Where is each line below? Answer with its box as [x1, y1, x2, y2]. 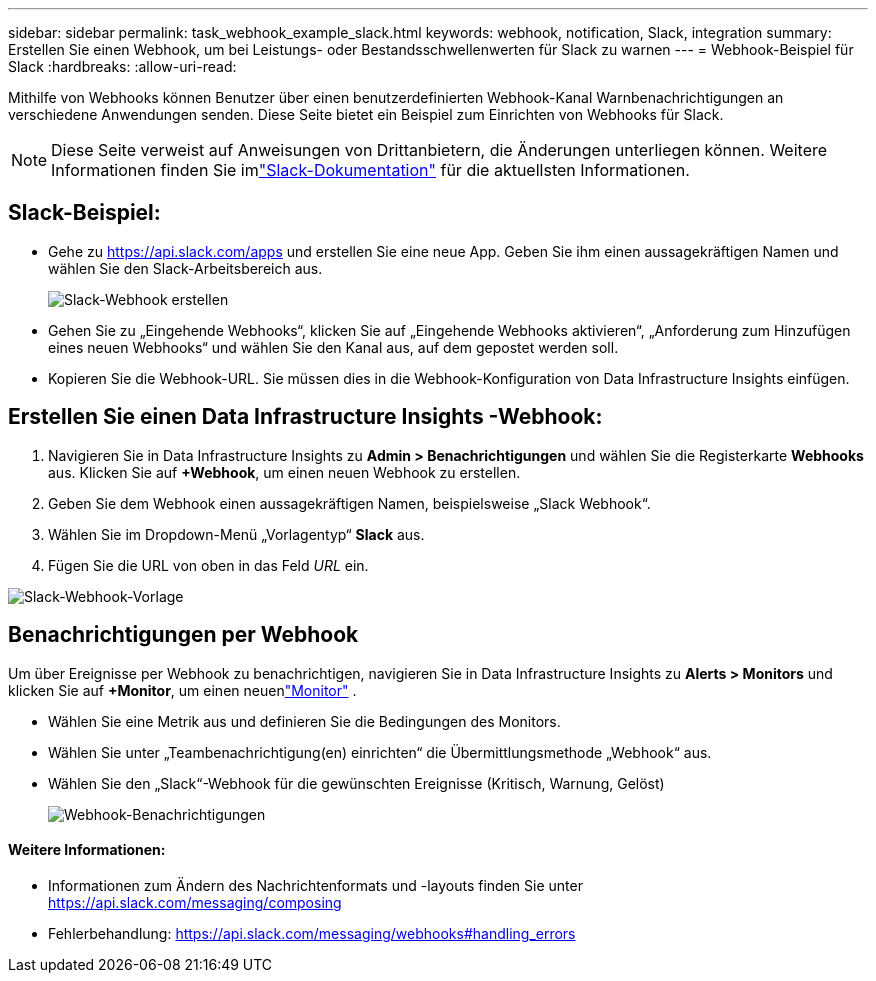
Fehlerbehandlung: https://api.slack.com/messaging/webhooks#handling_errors [48, 924, 576, 942]
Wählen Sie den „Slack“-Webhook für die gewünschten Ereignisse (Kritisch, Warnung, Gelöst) [48, 774, 665, 792]
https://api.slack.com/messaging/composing [48, 893, 342, 911]
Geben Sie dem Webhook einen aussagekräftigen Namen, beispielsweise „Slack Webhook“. [48, 494, 651, 512]
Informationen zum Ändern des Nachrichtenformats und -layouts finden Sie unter [48, 876, 583, 894]
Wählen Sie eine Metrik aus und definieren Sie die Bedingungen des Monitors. [48, 712, 561, 730]
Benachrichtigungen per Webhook [8, 622, 359, 648]
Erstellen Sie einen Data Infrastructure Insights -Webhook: [8, 404, 603, 430]
